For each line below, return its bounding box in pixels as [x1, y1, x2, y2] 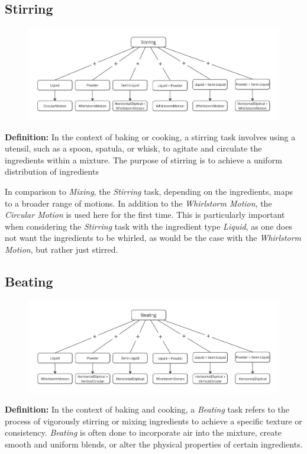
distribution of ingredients [5, 165, 99, 178]
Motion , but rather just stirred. [5, 243, 118, 255]
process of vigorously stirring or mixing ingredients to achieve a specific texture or [5, 414, 302, 427]
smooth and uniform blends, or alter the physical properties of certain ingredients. [5, 437, 303, 450]
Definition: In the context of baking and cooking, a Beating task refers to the [5, 403, 290, 416]
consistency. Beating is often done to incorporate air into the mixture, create [5, 426, 282, 439]
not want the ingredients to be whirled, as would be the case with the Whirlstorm [5, 231, 301, 244]
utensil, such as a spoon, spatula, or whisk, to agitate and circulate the [5, 142, 262, 154]
